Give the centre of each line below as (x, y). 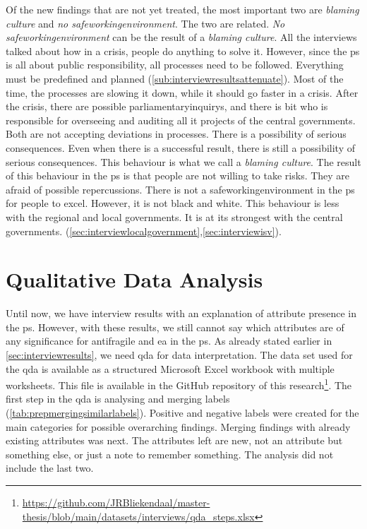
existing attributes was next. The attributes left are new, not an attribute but (174, 440)
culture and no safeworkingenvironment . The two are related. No (145, 23)
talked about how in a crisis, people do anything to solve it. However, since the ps (183, 50)
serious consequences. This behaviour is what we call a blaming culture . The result (183, 161)
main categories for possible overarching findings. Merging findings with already (178, 426)
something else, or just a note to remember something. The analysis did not (170, 454)
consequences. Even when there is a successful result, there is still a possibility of (180, 147)
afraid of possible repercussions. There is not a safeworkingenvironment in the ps (180, 189)
